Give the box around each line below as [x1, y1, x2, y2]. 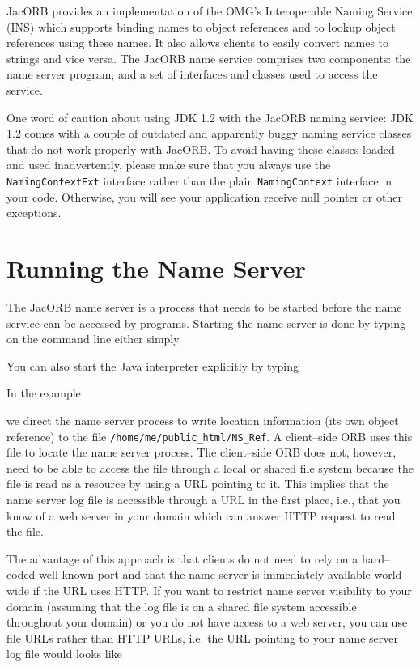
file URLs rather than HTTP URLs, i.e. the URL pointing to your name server [6, 629, 398, 646]
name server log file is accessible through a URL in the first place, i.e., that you [6, 491, 401, 508]
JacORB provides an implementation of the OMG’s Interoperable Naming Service [6, 2, 413, 19]
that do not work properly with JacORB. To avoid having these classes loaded [6, 140, 395, 157]
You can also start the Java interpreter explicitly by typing [6, 357, 299, 374]
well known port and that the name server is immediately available [39, 566, 371, 583]
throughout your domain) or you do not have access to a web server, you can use [6, 614, 408, 631]
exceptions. [6, 204, 62, 221]
